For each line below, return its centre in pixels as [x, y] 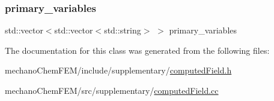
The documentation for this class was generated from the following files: [137, 50]
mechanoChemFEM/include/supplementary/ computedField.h [118, 70]
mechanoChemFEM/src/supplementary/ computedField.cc [112, 90]
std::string [123, 30]
